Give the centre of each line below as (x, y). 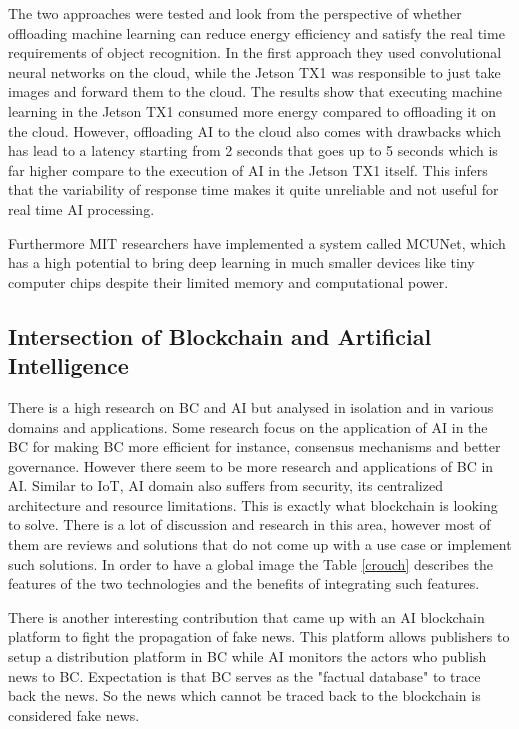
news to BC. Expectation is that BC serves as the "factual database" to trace (244, 675)
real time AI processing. (81, 208)
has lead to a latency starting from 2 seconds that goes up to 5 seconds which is (253, 150)
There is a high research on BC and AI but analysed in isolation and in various (251, 406)
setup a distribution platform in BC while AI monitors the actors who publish (247, 656)
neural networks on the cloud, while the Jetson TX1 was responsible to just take (254, 71)
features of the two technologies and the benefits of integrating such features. (244, 583)
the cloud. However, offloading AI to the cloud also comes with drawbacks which (254, 130)
